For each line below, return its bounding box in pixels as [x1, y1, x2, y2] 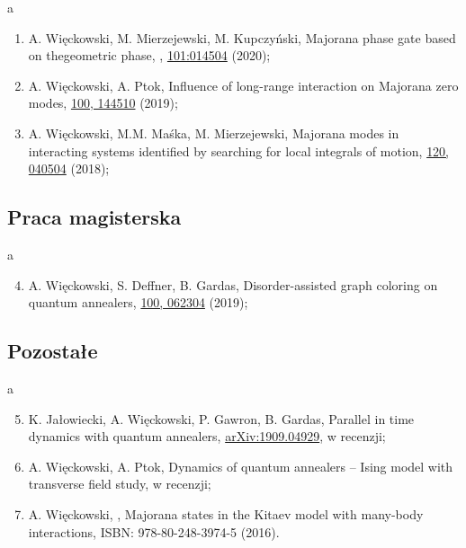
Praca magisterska [7, 203, 182, 231]
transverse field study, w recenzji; [28, 474, 211, 493]
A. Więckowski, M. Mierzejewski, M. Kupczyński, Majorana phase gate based [28, 28, 456, 47]
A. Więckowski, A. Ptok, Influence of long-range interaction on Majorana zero [28, 75, 459, 94]
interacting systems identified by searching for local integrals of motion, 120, [28, 141, 450, 160]
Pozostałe [7, 337, 98, 365]
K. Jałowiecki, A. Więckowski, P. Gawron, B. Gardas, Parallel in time [28, 409, 415, 428]
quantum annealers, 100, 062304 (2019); [28, 293, 248, 312]
